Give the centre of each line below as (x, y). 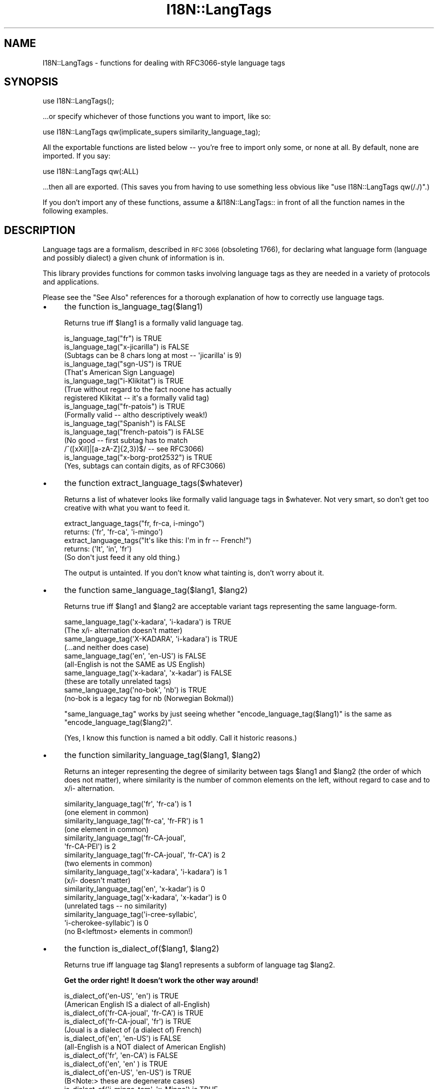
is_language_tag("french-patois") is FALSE (134, 432)
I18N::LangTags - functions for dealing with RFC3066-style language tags (164, 62)
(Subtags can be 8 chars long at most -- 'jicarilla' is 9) (153, 355)
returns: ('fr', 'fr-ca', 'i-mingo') (113, 532)
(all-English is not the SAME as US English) (135, 664)
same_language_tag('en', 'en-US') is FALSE (135, 656)
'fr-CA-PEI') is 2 (90, 846)
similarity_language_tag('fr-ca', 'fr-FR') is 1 (133, 821)
